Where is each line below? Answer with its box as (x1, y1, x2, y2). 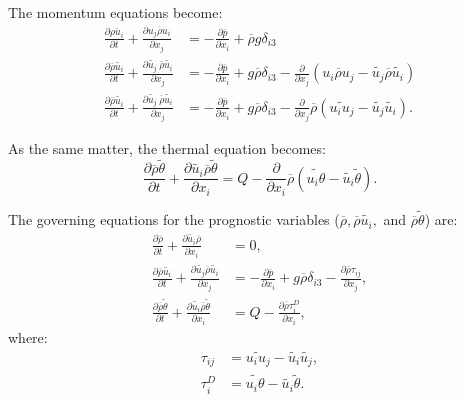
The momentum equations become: (8, 2, 223, 22)
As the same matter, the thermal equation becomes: (8, 137, 326, 158)
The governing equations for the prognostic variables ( (8, 209, 340, 230)
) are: (424, 209, 458, 230)
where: (8, 326, 48, 347)
